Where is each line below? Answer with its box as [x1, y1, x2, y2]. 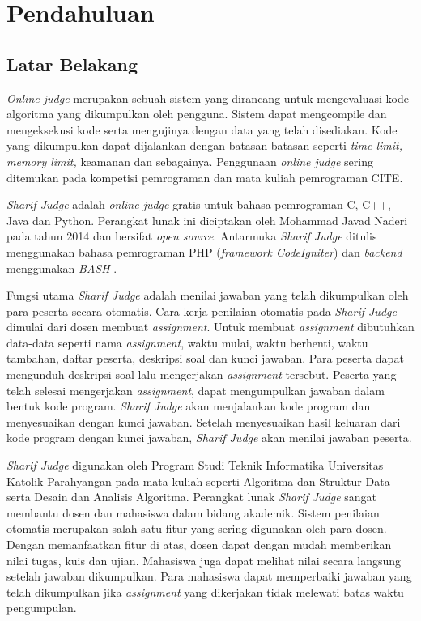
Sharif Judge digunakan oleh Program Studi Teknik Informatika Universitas [6, 457, 384, 474]
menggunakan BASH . [6, 259, 117, 276]
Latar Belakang [6, 51, 138, 76]
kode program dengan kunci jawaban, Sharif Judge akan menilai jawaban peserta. [6, 429, 412, 446]
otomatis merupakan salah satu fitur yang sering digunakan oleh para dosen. [6, 520, 387, 537]
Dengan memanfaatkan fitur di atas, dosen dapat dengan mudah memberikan [6, 536, 392, 553]
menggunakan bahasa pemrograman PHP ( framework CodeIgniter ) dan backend [6, 243, 402, 260]
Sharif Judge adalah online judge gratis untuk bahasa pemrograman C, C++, [6, 196, 391, 213]
